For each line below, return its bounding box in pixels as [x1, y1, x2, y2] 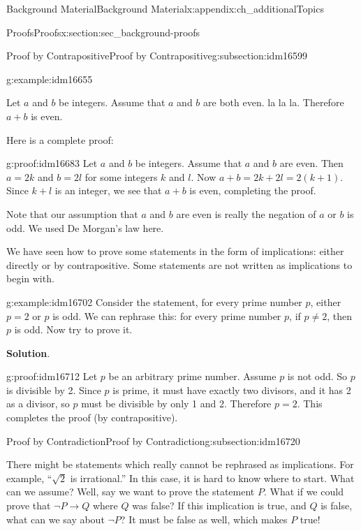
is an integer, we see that [54, 183, 162, 198]
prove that [6, 498, 51, 513]
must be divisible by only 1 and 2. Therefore [81, 396, 272, 411]
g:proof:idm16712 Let [6, 369, 98, 384]
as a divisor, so [6, 396, 70, 411]
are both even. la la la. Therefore [203, 95, 344, 110]
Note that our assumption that [6, 206, 138, 221]
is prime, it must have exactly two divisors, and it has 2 [112, 382, 351, 397]
